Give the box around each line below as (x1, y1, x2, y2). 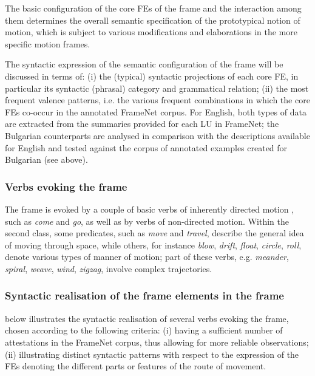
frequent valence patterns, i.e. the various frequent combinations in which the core (5, 94, 310, 106)
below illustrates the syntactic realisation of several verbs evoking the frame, (5, 312, 289, 324)
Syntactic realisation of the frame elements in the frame (5, 288, 284, 303)
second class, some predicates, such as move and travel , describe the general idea (5, 227, 304, 239)
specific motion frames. (5, 37, 90, 50)
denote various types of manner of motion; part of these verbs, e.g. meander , (5, 250, 289, 263)
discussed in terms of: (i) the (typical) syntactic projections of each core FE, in (5, 69, 299, 82)
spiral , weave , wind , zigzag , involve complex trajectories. (5, 262, 212, 275)
